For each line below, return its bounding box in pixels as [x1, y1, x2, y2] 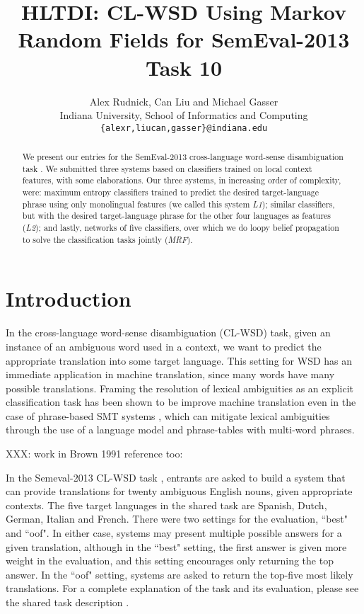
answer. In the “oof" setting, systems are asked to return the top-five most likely [6, 567, 353, 581]
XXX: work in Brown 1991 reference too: [6, 446, 183, 461]
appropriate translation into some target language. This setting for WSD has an [6, 353, 353, 368]
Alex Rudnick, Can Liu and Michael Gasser [89, 93, 278, 108]
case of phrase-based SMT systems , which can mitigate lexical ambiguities [6, 408, 330, 423]
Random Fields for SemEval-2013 [18, 25, 350, 54]
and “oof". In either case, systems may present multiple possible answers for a [6, 525, 342, 540]
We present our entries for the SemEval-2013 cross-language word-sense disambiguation [22, 151, 344, 163]
